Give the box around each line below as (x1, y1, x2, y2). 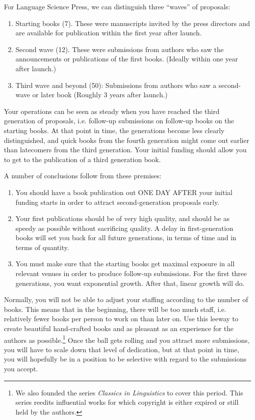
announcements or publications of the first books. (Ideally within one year (15, 54, 238, 64)
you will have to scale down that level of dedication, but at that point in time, (4, 344, 239, 354)
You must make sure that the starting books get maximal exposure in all (15, 258, 235, 269)
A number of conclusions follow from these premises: (4, 170, 161, 181)
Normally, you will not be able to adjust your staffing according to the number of (4, 294, 248, 305)
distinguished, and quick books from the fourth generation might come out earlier (4, 135, 250, 145)
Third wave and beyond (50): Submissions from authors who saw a (15, 80, 217, 90)
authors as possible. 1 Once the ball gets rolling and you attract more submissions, (4, 333, 250, 345)
